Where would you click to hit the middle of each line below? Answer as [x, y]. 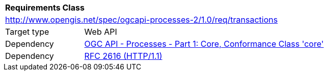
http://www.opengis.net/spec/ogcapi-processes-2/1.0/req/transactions [142, 20]
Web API [101, 32]
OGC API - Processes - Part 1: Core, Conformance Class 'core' [204, 44]
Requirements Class [45, 8]
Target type [27, 32]
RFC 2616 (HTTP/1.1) [123, 56]
